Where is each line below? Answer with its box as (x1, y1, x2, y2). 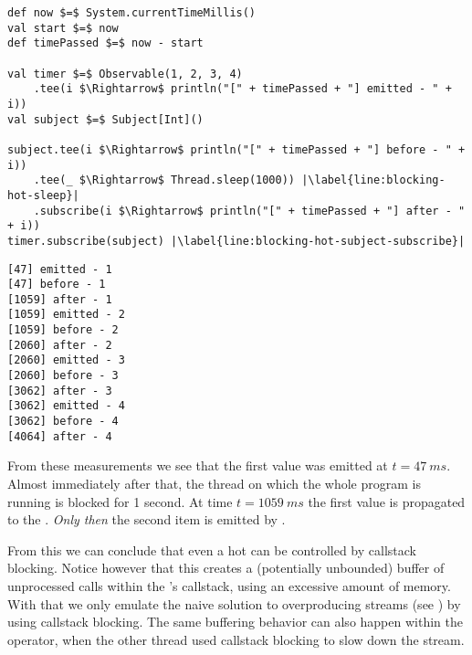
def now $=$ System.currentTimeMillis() (7, 6, 257, 19)
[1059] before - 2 (7, 323, 119, 337)
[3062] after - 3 (7, 384, 112, 397)
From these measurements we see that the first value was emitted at (7, 456, 388, 475)
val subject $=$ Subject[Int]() (7, 112, 204, 126)
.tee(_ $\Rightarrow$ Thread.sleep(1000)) (33, 174, 295, 187)
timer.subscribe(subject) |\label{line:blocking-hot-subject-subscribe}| (7, 234, 466, 248)
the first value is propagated (308, 491, 466, 511)
